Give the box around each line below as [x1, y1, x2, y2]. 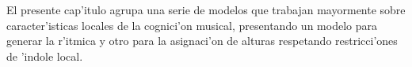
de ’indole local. [6, 47, 83, 64]
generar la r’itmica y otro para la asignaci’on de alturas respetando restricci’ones [6, 32, 398, 49]
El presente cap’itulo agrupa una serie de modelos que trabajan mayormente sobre [6, 2, 406, 17]
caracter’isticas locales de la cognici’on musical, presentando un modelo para [6, 17, 377, 33]
